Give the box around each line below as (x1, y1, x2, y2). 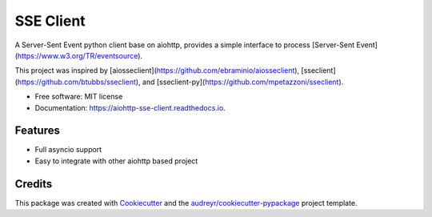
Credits (14, 177, 53, 191)
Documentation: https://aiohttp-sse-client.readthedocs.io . (34, 102, 226, 112)
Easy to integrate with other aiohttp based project (34, 156, 198, 166)
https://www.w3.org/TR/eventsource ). (17, 50, 143, 60)
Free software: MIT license (34, 92, 123, 102)
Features (14, 124, 60, 138)
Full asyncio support (34, 145, 102, 155)
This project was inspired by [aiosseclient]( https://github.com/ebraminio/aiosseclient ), (14, 66, 300, 75)
